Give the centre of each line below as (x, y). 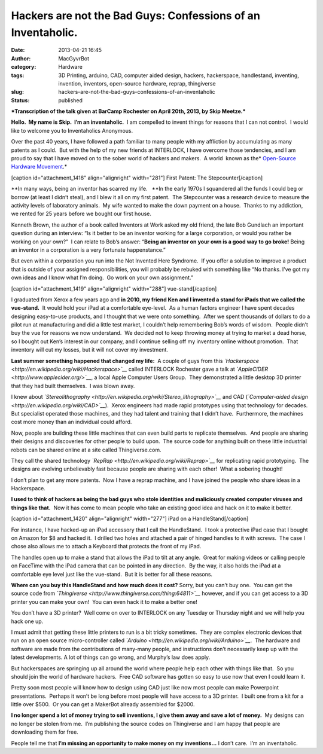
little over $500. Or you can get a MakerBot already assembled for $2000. (103, 704)
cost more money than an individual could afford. (71, 422)
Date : (18, 50)
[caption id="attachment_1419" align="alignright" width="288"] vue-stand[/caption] (114, 289)
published (71, 100)
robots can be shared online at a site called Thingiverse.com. (86, 450)
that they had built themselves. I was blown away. (73, 386)
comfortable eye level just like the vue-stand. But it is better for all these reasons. (112, 574)
